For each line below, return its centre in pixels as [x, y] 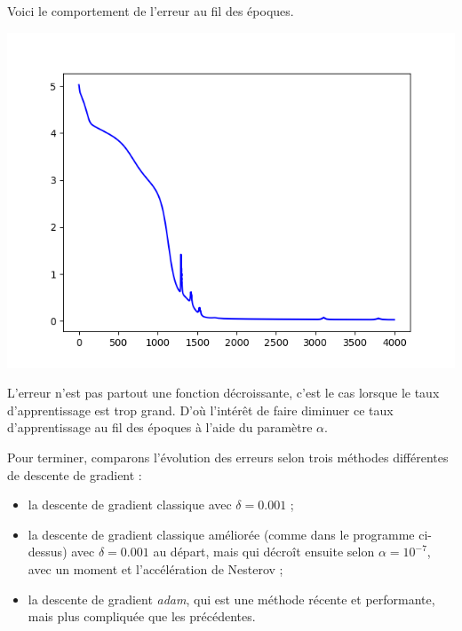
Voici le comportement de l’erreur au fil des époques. [151, 11]
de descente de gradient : [75, 474]
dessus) [48, 552]
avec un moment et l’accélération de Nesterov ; [155, 568]
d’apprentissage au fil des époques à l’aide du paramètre [160, 427]
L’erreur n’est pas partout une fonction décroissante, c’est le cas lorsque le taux [223, 393]
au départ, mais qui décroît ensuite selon [264, 552]
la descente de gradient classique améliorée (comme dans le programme [221, 534]
